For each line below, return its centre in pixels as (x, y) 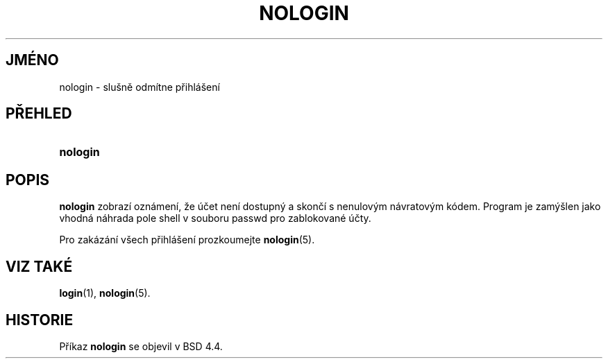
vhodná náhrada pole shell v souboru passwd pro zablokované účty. (215, 218)
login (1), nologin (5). (105, 293)
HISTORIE (40, 320)
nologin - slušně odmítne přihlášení (140, 87)
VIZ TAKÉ (39, 266)
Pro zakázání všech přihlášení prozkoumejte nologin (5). (187, 240)
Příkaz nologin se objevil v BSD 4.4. (141, 346)
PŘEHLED (39, 114)
